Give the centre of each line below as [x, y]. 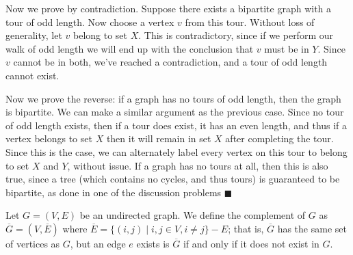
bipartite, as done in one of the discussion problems [114, 192]
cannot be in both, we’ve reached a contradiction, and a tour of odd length [170, 62]
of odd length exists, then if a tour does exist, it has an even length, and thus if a [176, 125]
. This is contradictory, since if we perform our [236, 35]
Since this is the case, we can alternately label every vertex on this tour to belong [176, 151]
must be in [287, 48]
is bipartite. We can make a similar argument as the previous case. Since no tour [175, 112]
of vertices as [33, 243]
